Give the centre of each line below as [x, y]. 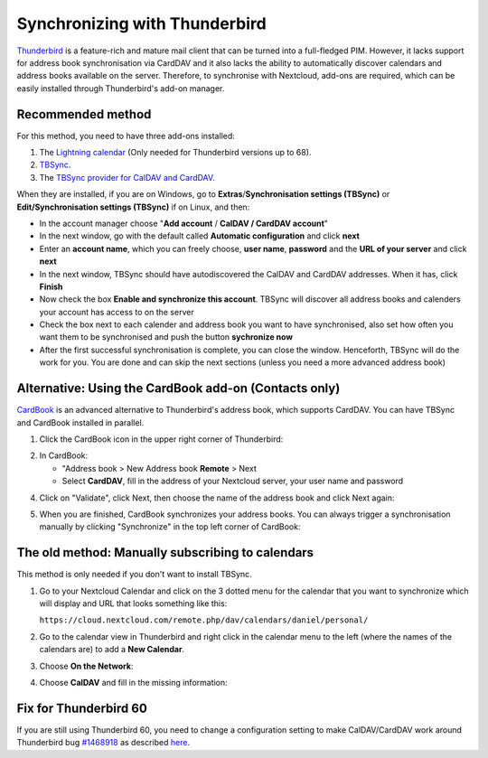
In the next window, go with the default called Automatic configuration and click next [200, 236]
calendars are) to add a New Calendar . [112, 650]
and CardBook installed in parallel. [80, 422]
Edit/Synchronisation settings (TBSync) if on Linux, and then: [133, 207]
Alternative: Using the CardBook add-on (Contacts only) [178, 388]
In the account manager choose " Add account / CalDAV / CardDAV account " [184, 223]
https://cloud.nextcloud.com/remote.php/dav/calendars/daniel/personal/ [204, 620]
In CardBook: [64, 455]
